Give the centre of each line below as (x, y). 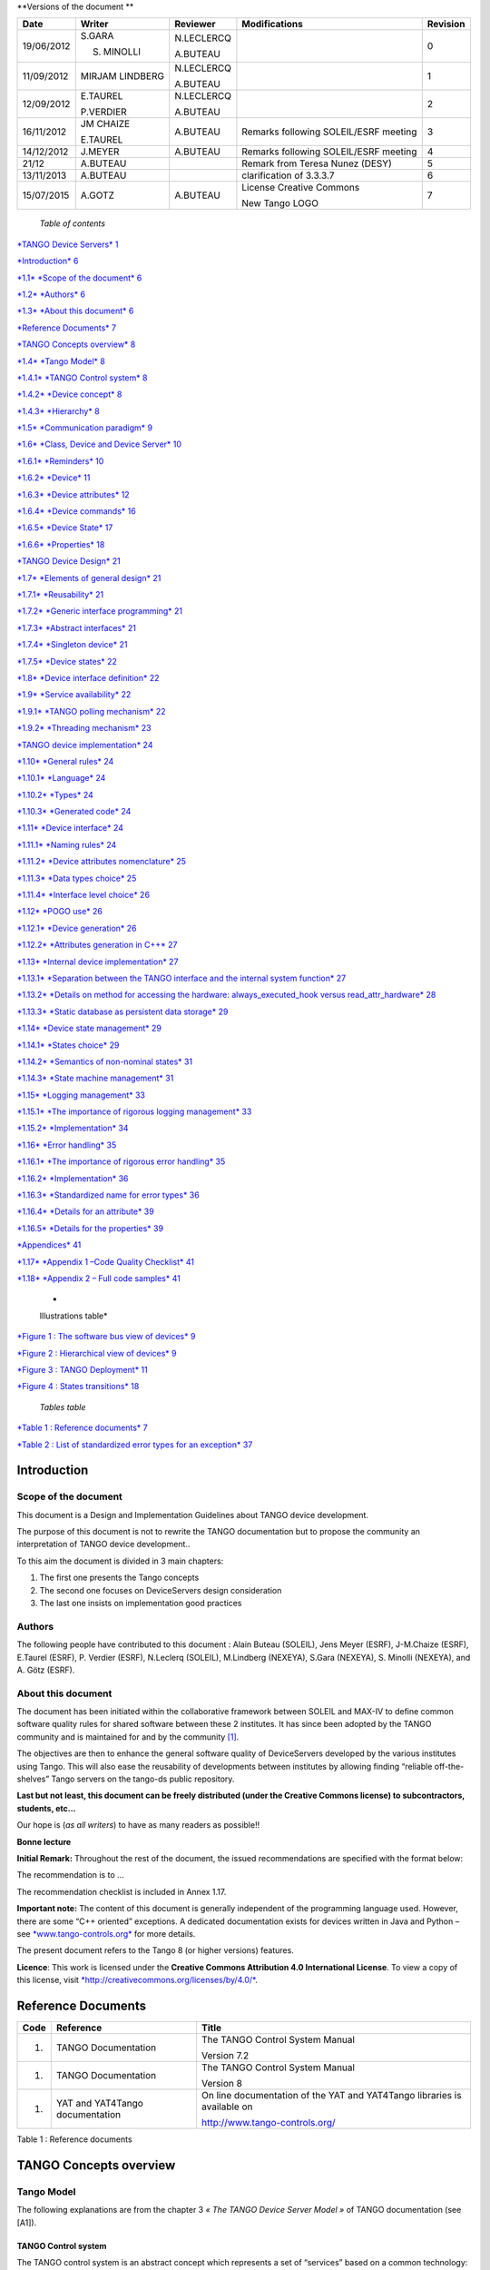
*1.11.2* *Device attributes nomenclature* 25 (101, 862)
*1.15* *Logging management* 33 (81, 1095)
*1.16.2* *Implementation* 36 (73, 1178)
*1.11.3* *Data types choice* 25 (77, 878)
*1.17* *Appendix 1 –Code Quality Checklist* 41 (106, 1261)
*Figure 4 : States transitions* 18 (78, 1387)
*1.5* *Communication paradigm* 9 (85, 428)
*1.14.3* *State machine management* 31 (95, 1078)
